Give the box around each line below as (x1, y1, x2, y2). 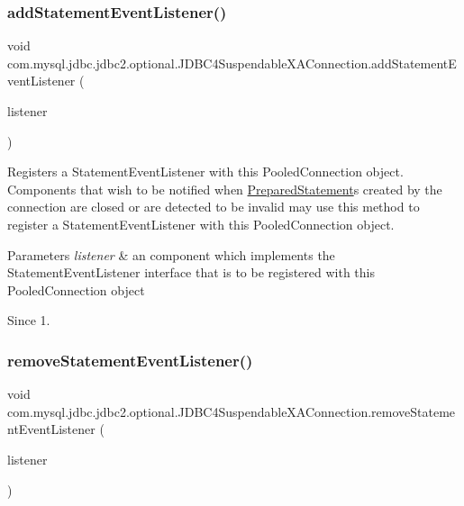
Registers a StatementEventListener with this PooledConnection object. (7, 162, 404, 181)
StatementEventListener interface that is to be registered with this (7, 263, 376, 282)
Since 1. (7, 311, 50, 330)
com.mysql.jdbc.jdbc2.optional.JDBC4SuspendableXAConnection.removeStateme (7, 402, 456, 420)
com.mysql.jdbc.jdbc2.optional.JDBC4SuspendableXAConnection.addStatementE (7, 53, 457, 72)
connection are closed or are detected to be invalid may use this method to (7, 197, 420, 216)
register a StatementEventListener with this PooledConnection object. (7, 214, 395, 233)
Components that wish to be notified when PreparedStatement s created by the (7, 179, 442, 198)
